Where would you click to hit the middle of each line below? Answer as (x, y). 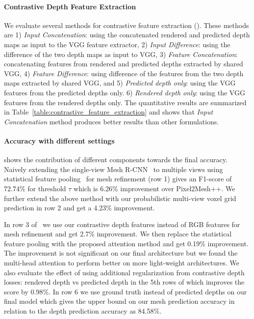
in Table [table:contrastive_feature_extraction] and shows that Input (109, 112)
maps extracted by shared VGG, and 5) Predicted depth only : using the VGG (120, 83)
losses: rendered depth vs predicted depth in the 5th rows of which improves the (124, 282)
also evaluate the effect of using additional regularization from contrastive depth (124, 272)
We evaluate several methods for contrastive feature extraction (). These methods (127, 25)
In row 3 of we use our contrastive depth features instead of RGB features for (122, 224)
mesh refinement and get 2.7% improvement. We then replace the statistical (118, 234)
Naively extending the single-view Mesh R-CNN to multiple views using (114, 169)
